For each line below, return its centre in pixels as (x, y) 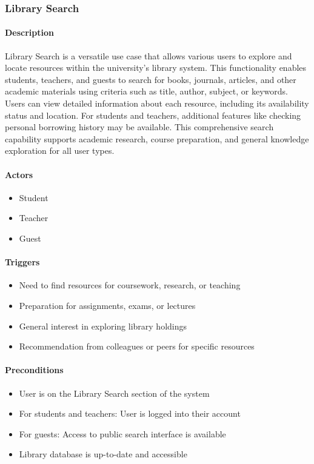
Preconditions (34, 370)
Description (30, 32)
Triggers (22, 262)
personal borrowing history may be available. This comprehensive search (139, 127)
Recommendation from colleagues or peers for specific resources (137, 346)
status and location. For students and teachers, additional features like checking (153, 115)
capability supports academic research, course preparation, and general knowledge (157, 138)
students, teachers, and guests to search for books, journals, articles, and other (151, 79)
